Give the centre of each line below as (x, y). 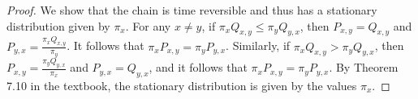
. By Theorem (364, 67)
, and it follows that (198, 67)
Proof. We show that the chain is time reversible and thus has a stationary (192, 10)
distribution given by (58, 25)
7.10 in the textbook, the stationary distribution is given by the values (182, 85)
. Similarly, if (258, 45)
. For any (148, 25)
